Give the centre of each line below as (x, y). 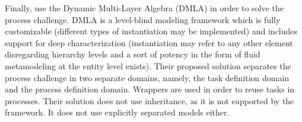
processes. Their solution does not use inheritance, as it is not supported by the (150, 100)
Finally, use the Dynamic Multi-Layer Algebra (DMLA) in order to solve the (144, 8)
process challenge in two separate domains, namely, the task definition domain (147, 77)
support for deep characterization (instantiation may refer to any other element (149, 42)
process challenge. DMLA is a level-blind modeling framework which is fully (143, 19)
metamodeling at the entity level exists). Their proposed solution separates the (148, 65)
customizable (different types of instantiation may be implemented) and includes (151, 31)
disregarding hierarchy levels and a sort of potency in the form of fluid (133, 54)
